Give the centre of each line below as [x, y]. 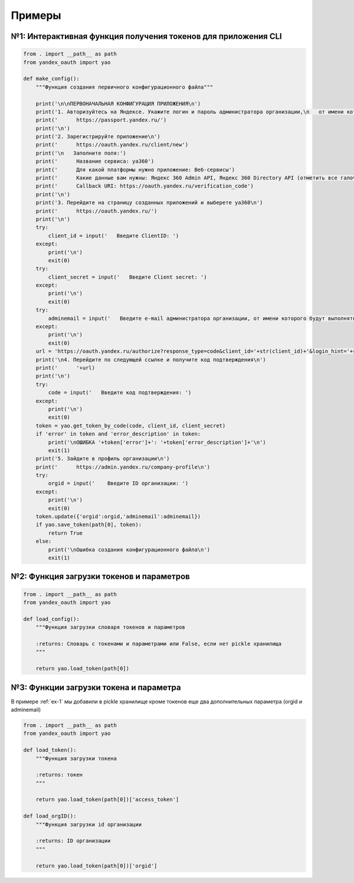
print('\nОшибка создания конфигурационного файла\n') [129, 550]
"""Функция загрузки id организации [88, 824]
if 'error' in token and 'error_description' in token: [118, 434]
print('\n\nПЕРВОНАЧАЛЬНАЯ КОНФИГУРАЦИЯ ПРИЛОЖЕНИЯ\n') [118, 104]
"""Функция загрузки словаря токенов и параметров [110, 627]
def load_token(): [50, 750]
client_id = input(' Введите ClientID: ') [114, 236]
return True [65, 533]
